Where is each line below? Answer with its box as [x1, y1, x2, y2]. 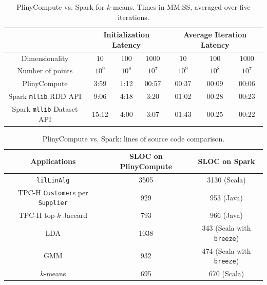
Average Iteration [183, 29, 247, 40]
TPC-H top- [18, 210, 58, 220]
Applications [30, 156, 76, 167]
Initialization [103, 29, 150, 40]
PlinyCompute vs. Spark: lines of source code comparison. [42, 133, 225, 144]
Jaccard [63, 210, 87, 220]
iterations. [118, 11, 149, 22]
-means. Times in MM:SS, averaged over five [110, 2, 251, 12]
